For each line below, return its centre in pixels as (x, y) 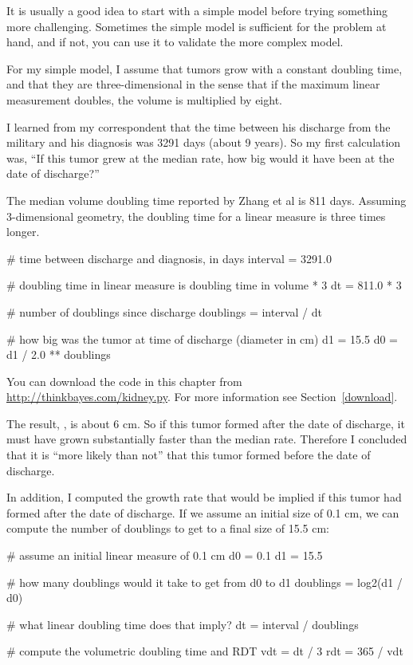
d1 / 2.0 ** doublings (59, 354)
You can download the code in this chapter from (124, 381)
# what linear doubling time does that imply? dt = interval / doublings (183, 624)
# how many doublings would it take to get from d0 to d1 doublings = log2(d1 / (205, 582)
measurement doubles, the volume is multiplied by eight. (144, 99)
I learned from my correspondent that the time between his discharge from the (199, 126)
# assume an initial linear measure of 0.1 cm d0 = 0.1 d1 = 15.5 (165, 555)
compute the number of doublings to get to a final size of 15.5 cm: (168, 528)
